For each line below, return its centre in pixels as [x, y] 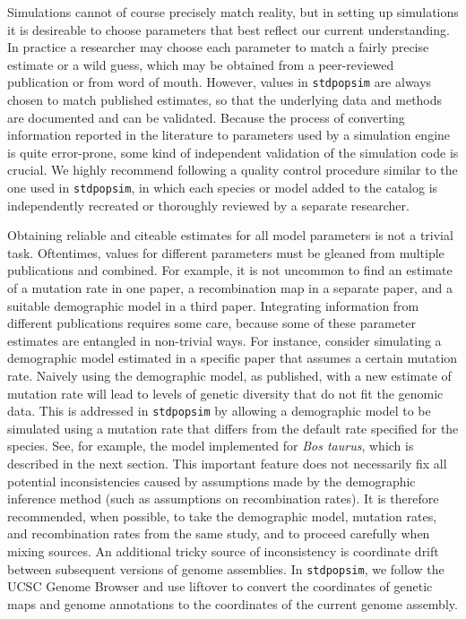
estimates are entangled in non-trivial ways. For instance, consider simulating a [224, 340]
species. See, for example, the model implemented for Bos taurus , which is [211, 446]
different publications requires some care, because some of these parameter [212, 323]
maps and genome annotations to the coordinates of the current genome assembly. [233, 603]
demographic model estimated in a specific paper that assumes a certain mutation [233, 358]
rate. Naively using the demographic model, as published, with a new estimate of [229, 375]
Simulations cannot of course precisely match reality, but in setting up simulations [233, 12]
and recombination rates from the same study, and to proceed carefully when [219, 533]
